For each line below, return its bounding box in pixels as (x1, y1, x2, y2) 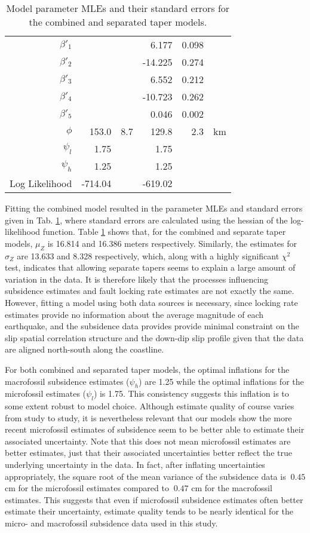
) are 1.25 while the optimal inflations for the (139, 375, 304, 387)
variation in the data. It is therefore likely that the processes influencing (5, 272, 269, 285)
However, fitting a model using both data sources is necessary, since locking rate (5, 296, 298, 308)
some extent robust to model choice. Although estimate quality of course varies (5, 400, 294, 412)
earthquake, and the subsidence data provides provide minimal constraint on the (5, 320, 299, 332)
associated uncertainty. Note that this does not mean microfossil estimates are (5, 434, 291, 447)
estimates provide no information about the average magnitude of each (5, 308, 264, 320)
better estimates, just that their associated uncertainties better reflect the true (5, 446, 292, 459)
